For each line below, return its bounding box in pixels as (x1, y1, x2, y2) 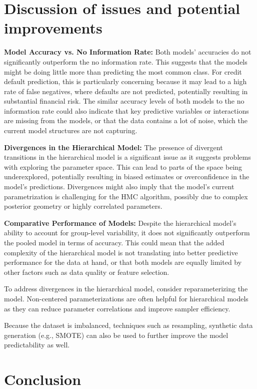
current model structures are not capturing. (4, 125, 137, 136)
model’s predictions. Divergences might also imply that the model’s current (4, 181, 234, 192)
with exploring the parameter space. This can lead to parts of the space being (4, 161, 242, 172)
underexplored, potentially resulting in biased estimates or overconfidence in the (4, 171, 249, 182)
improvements (4, 18, 102, 38)
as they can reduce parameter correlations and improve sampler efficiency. (4, 303, 230, 313)
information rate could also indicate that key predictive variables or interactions (4, 105, 249, 116)
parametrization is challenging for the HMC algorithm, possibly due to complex (4, 191, 248, 201)
